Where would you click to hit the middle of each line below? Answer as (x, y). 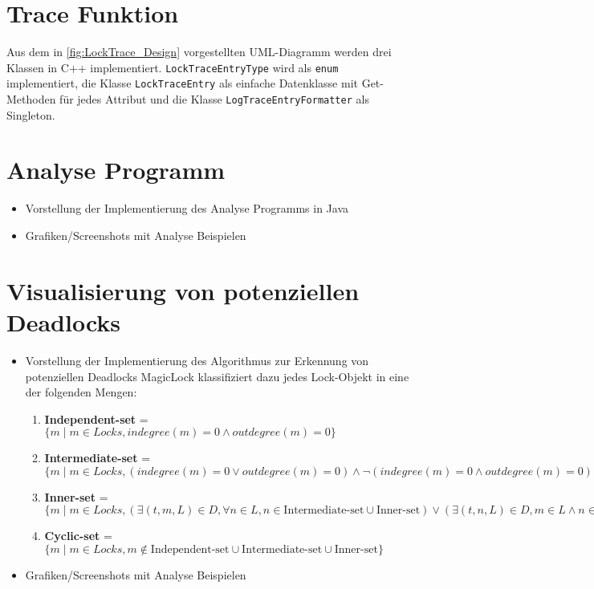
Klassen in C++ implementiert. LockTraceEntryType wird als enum (173, 67)
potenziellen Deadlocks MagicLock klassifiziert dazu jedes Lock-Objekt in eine (217, 376)
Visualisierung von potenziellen (183, 290)
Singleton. (31, 114)
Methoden (31, 99)
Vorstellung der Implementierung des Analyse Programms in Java (187, 208)
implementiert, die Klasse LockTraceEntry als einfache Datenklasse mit (182, 83)
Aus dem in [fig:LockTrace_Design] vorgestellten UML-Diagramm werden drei (199, 52)
